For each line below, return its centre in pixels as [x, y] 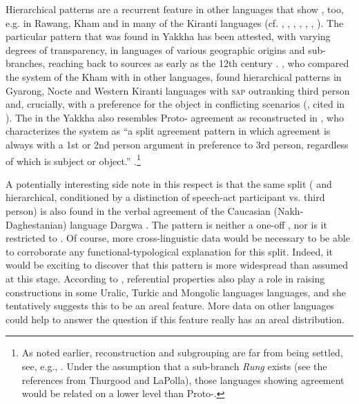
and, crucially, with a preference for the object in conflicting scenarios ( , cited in [175, 104]
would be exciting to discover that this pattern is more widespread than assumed [177, 265]
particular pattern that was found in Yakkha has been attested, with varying [168, 36]
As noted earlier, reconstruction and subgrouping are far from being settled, [182, 353]
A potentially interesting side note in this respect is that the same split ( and [169, 183]
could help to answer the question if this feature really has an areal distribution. [175, 319]
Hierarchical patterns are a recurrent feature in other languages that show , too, [175, 9]
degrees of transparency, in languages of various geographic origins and [155, 49]
